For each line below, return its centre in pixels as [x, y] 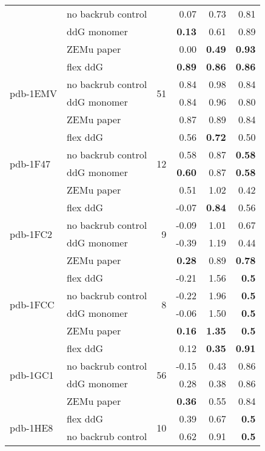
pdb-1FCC [32, 304]
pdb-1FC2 [31, 234]
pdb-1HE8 [32, 427]
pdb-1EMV [34, 93]
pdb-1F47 [30, 163]
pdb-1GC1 [32, 375]
